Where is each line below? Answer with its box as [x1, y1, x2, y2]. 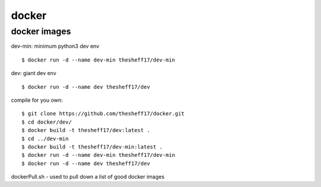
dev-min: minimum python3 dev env [11, 43, 100, 50]
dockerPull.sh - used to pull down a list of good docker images [11, 173, 165, 180]
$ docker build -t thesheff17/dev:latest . [21, 127, 150, 134]
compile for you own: [11, 96, 63, 104]
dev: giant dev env [11, 70, 56, 77]
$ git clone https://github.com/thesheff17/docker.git [21, 110, 185, 117]
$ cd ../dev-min [21, 135, 69, 142]
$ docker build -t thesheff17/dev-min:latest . [21, 143, 163, 150]
